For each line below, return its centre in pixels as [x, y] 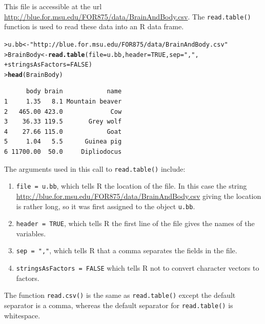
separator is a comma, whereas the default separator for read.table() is [119, 305]
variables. [31, 233]
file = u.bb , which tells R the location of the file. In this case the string [131, 186]
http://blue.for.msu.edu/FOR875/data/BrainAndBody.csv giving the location [139, 196]
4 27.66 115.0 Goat [63, 131]
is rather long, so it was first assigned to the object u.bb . [106, 206]
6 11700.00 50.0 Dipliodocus [63, 152]
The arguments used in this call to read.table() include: [95, 168]
